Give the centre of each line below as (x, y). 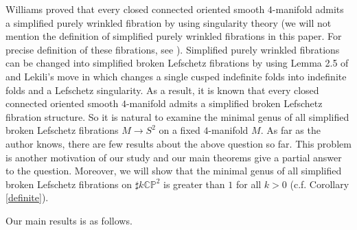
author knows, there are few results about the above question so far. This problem (178, 143)
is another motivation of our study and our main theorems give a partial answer (174, 157)
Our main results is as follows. (69, 220)
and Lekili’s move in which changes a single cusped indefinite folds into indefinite (176, 76)
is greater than (194, 184)
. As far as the (290, 130)
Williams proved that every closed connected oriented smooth (135, 9)
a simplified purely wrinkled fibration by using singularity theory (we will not (169, 22)
